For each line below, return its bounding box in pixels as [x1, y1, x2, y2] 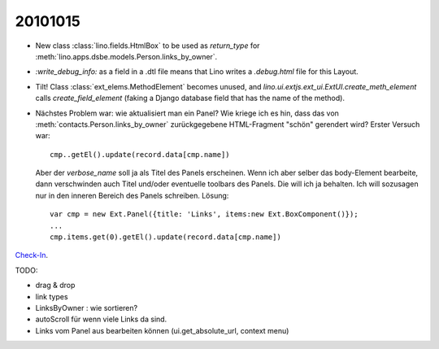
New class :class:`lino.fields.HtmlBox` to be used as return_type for [35, 41, 260, 50]
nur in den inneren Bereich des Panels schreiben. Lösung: [35, 190, 229, 200]
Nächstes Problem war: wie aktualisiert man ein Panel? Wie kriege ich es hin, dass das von [35, 108, 339, 118]
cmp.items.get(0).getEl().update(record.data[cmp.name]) [50, 233, 282, 242]
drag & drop [35, 281, 76, 290]
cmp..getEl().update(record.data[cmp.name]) [50, 150, 231, 159]
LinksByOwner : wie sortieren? [35, 303, 138, 312]
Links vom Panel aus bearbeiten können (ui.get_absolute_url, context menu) [35, 325, 289, 335]
